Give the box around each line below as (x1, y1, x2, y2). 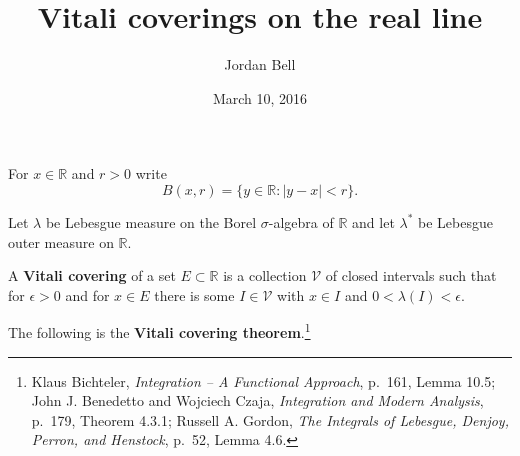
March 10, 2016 (212, 87, 308, 108)
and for (65, 284, 110, 305)
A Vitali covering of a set (8, 265, 176, 286)
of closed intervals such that (325, 265, 497, 286)
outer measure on (8, 231, 114, 252)
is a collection (223, 265, 307, 286)
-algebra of (268, 211, 334, 232)
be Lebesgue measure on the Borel (45, 211, 257, 232)
